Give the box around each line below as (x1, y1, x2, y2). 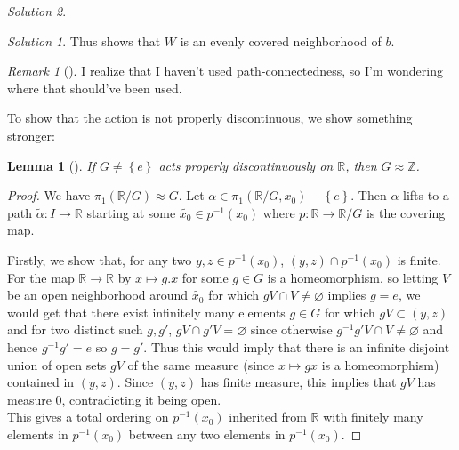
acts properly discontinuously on (158, 156, 334, 174)
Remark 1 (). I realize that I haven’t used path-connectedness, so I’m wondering (7, 61, 443, 80)
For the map (7, 268, 75, 286)
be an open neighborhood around (7, 285, 189, 304)
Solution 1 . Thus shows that (7, 31, 161, 50)
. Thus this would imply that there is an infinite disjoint (143, 337, 450, 356)
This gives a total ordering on (7, 407, 169, 426)
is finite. (397, 250, 441, 269)
